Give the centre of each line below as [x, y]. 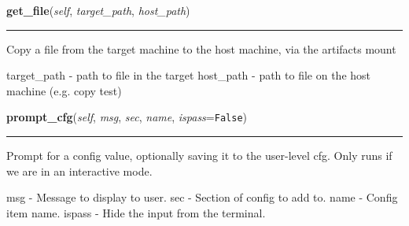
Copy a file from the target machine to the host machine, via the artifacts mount [201, 48]
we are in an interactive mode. [79, 170]
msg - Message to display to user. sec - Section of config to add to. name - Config [202, 197]
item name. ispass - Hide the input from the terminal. [136, 212]
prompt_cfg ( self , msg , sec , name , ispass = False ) [127, 117]
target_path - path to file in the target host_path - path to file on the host [189, 75]
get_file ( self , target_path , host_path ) [98, 10]
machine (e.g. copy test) [64, 90]
